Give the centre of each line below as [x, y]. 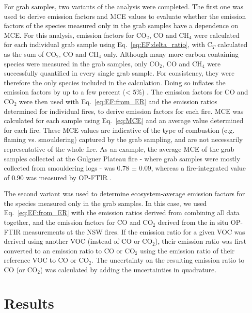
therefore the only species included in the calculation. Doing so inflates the [115, 82]
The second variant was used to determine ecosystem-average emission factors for [125, 194]
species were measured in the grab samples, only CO [82, 63]
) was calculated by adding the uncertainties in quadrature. [128, 270]
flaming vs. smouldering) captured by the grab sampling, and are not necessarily [123, 139]
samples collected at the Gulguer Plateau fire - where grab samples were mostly [122, 158]
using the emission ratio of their [187, 250]
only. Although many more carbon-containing [171, 54]
